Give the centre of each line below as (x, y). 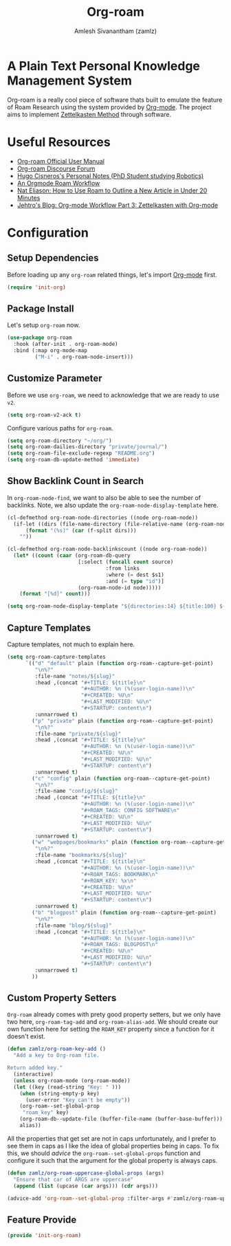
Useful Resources (59, 142)
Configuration (48, 233)
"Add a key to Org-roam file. (56, 1056)
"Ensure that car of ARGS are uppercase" (74, 1179)
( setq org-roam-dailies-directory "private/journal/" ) (87, 447)
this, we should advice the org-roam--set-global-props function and (104, 1153)
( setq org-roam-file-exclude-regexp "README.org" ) (81, 453)
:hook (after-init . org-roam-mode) (66, 345)
